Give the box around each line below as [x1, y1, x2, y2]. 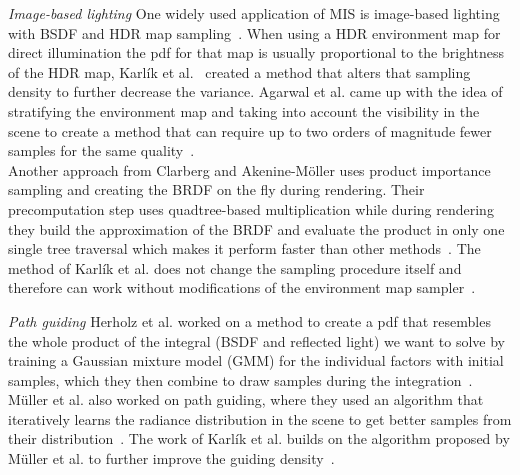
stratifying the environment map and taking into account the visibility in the [8, 100, 480, 121]
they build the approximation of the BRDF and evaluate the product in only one [8, 218, 505, 239]
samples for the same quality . [8, 140, 195, 161]
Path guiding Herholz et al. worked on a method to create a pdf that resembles [8, 310, 491, 331]
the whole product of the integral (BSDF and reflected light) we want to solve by [8, 330, 505, 351]
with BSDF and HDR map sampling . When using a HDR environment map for [8, 22, 501, 43]
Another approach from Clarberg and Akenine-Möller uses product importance [8, 159, 491, 180]
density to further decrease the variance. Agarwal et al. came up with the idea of [8, 81, 503, 102]
